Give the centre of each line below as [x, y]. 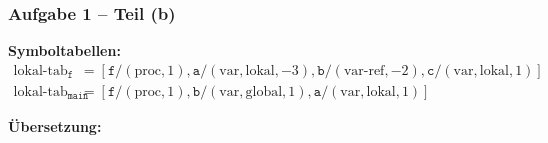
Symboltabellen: [64, 50]
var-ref [364, 70]
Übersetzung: [55, 125]
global [264, 91]
